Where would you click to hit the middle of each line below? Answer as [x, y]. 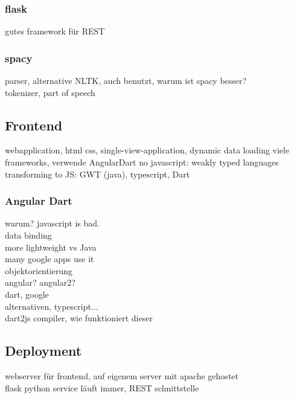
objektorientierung [39, 270]
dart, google [27, 294]
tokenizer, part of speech [50, 92]
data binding [28, 235]
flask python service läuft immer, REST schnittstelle [102, 387]
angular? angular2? [40, 282]
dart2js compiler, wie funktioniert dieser [79, 318]
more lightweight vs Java [51, 247]
